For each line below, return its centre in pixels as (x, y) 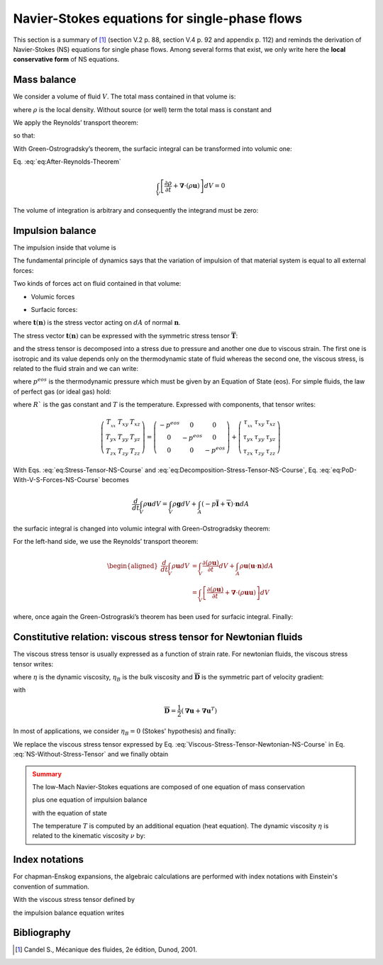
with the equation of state (70, 813)
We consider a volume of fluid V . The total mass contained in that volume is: (124, 96)
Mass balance (45, 80)
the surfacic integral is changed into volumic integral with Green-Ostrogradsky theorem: (142, 529)
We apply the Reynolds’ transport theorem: (76, 123)
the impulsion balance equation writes (69, 913)
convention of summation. (51, 886)
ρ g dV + (185, 504)
